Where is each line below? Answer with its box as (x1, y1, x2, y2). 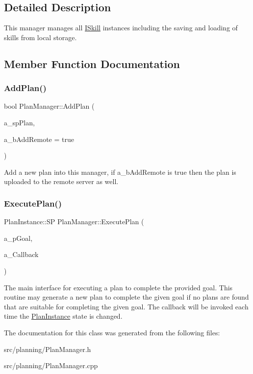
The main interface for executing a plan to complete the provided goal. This (4, 282, 233, 292)
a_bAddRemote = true (4, 134, 74, 144)
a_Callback (4, 249, 39, 259)
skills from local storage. (4, 32, 77, 42)
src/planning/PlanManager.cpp (4, 360, 98, 371)
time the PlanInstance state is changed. (4, 311, 123, 321)
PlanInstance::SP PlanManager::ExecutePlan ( (4, 216, 144, 227)
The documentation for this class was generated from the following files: (4, 327, 220, 337)
